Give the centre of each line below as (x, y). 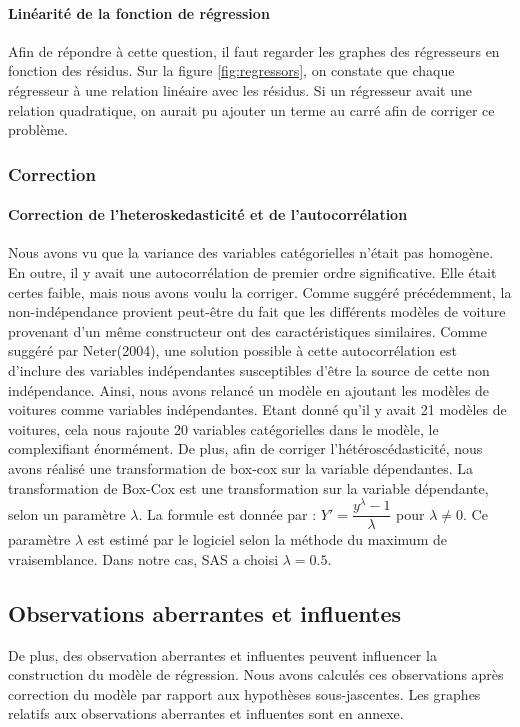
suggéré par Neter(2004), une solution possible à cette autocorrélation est (232, 350)
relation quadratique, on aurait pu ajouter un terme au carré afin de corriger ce (251, 109)
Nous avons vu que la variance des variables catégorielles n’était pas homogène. (251, 252)
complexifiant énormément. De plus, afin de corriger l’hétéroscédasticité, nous (245, 448)
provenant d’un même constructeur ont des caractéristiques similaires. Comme (247, 330)
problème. (38, 129)
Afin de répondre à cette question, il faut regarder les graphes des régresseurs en (254, 50)
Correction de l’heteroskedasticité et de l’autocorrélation (208, 214)
